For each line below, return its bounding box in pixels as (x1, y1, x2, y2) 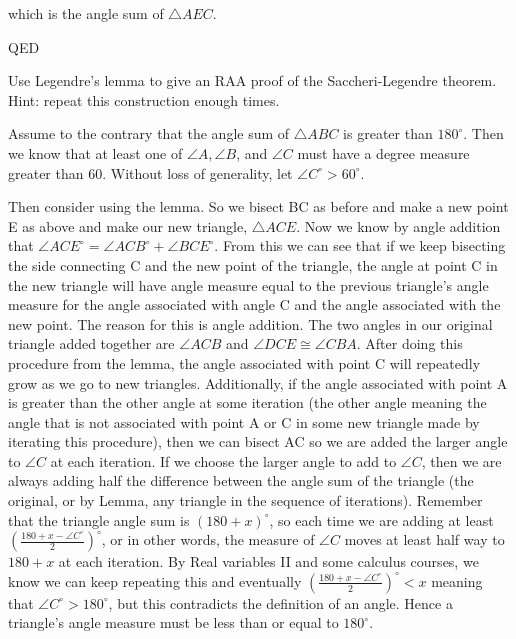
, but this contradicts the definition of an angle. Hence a (108, 592, 453, 613)
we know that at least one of (8, 142, 183, 163)
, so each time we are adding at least (269, 509, 494, 530)
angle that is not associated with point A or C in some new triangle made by (8, 411, 480, 432)
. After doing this (356, 333, 463, 354)
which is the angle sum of (8, 3, 164, 23)
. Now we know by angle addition (296, 215, 501, 236)
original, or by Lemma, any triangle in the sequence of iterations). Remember (8, 490, 483, 511)
